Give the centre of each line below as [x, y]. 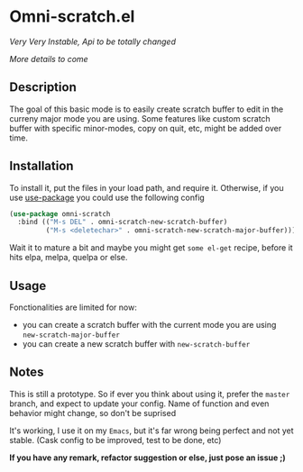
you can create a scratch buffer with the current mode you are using [149, 325]
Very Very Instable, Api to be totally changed [92, 41]
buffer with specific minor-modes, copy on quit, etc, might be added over [146, 128]
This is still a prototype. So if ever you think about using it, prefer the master [150, 394]
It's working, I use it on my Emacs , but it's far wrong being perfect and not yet [152, 431]
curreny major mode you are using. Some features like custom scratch [140, 118]
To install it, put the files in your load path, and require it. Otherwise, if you [147, 187]
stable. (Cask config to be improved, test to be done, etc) [115, 440]
